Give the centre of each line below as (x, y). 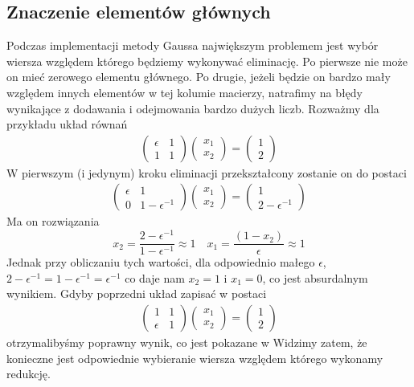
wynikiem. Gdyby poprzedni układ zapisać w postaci (137, 293)
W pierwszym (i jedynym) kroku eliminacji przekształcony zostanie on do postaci (207, 172)
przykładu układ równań (67, 124)
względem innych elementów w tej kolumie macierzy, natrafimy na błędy (185, 92)
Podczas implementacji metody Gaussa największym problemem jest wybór (193, 45)
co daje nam (155, 277)
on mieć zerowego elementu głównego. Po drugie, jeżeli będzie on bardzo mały (199, 77)
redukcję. (29, 374)
